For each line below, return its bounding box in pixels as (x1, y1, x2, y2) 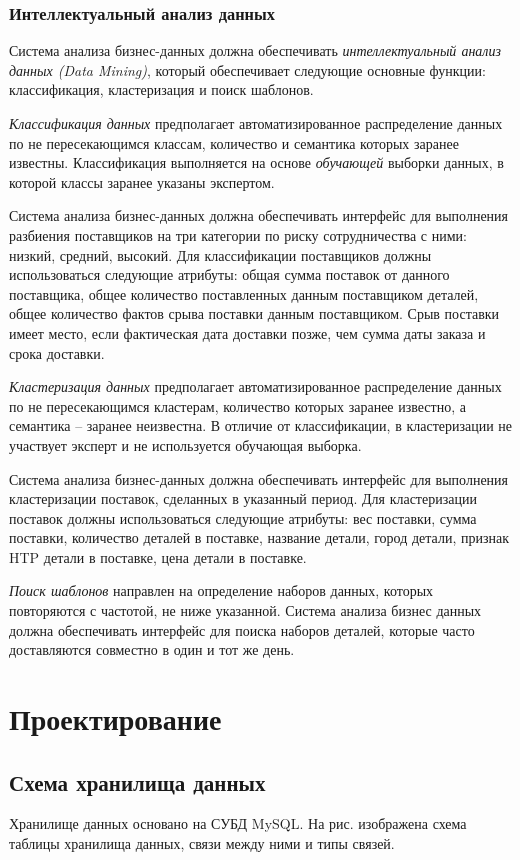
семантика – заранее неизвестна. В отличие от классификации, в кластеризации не (9, 415, 513, 436)
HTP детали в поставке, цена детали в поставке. (9, 546, 307, 567)
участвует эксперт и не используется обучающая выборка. (9, 434, 362, 455)
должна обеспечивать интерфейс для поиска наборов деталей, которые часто (9, 619, 475, 640)
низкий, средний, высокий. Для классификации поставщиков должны (9, 244, 432, 265)
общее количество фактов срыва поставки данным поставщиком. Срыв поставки (9, 303, 500, 324)
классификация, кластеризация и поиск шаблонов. (9, 79, 314, 100)
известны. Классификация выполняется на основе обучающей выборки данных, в (9, 152, 504, 173)
